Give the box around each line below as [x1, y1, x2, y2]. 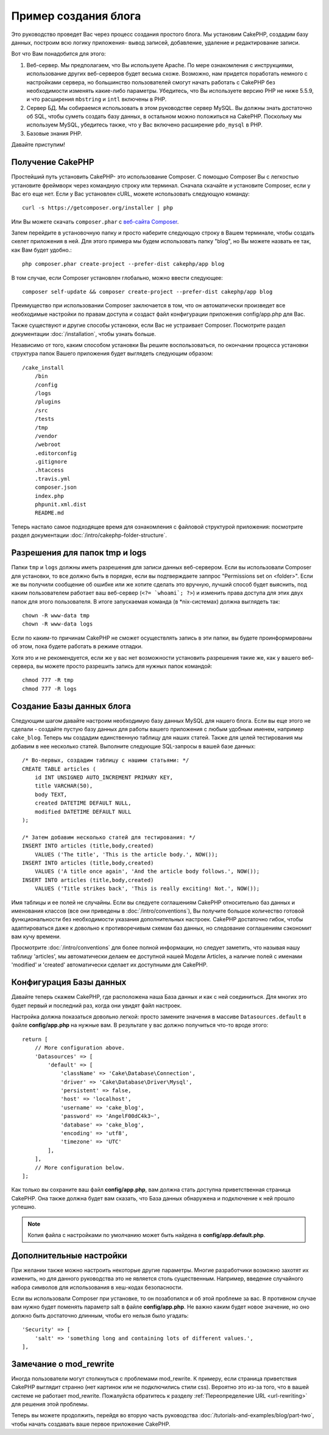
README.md [34, 509, 64, 516]
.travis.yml [34, 475, 71, 482]
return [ [22, 1035, 48, 1043]
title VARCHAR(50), [34, 783, 93, 789]
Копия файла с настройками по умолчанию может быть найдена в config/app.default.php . [27, 1231, 266, 1238]
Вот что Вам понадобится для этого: [11, 50, 106, 57]
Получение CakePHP [11, 157, 94, 167]
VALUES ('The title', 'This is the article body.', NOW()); [34, 851, 219, 858]
